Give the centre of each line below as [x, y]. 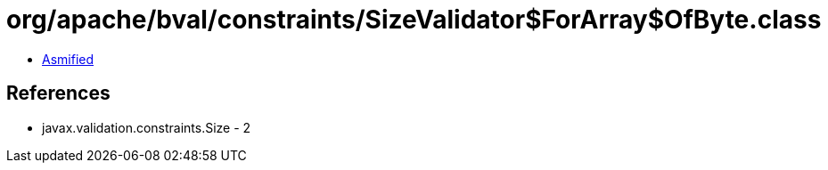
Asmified [68, 59]
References [58, 93]
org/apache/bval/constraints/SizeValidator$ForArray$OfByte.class [414, 20]
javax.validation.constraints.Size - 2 [147, 127]
